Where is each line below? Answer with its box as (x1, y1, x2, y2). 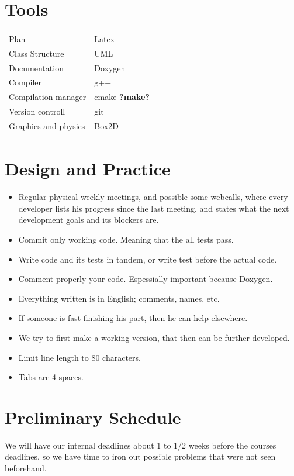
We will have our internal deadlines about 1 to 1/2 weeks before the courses (5, 439, 276, 451)
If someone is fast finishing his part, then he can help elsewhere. (18, 312, 248, 324)
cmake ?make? (94, 91, 150, 103)
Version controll (9, 105, 65, 118)
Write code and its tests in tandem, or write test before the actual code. (18, 253, 277, 265)
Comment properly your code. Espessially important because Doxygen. (18, 273, 273, 285)
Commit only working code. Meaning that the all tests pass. (18, 233, 234, 245)
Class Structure (9, 47, 64, 59)
